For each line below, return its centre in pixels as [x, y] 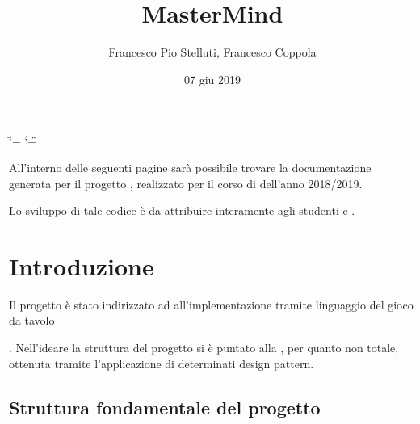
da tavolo [32, 320]
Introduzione [82, 265]
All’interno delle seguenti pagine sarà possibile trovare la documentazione [190, 167]
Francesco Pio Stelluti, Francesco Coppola [212, 52]
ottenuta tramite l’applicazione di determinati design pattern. [162, 363]
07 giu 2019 [212, 79]
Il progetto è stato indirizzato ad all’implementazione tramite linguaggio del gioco [211, 304]
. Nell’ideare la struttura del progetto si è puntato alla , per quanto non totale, [204, 347]
